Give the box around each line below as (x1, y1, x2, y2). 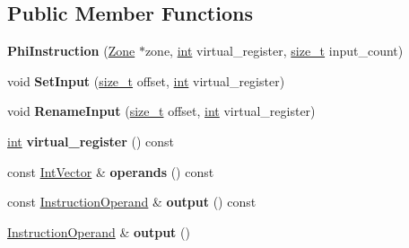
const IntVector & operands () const (7, 162, 214, 181)
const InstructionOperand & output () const (7, 192, 257, 211)
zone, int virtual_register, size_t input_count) (144, 41, 404, 60)
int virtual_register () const (7, 131, 175, 150)
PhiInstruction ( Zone (7, 41, 135, 60)
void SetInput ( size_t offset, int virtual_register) (7, 71, 285, 90)
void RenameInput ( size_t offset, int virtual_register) (7, 102, 316, 120)
